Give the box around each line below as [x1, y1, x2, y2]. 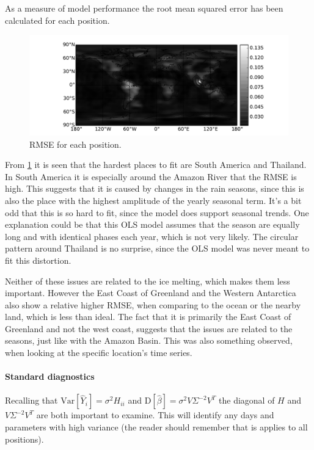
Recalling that [5, 394, 58, 407]
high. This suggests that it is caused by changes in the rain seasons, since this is [5, 182, 304, 195]
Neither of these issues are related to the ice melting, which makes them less [5, 274, 290, 287]
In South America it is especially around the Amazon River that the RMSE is [5, 170, 297, 183]
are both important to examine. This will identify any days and [36, 408, 274, 421]
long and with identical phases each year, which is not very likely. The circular [5, 230, 299, 242]
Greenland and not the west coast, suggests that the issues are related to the [5, 322, 293, 335]
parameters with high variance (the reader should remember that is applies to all [5, 421, 308, 434]
